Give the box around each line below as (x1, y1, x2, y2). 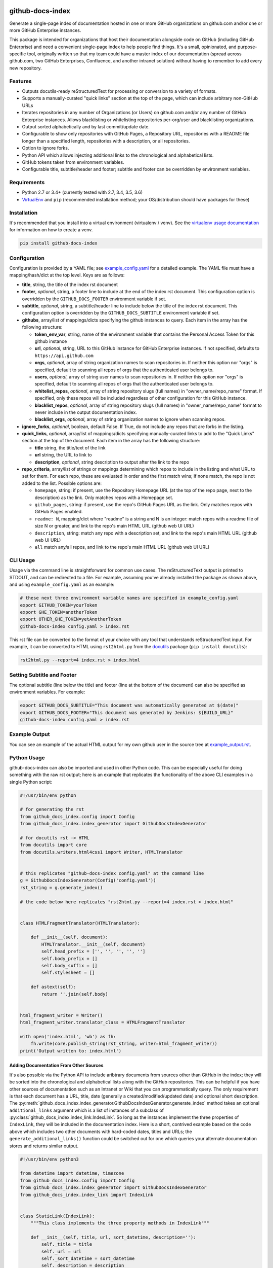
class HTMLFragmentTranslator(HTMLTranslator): (20, 920, 140, 926)
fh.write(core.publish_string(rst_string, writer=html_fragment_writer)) (30, 1041, 217, 1047)
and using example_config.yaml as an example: (9, 581, 115, 588)
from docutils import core (20, 842, 87, 848)
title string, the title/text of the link (34, 444, 106, 451)
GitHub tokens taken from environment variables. (22, 159, 124, 165)
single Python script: (9, 779, 53, 785)
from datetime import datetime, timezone (20, 1171, 124, 1176)
